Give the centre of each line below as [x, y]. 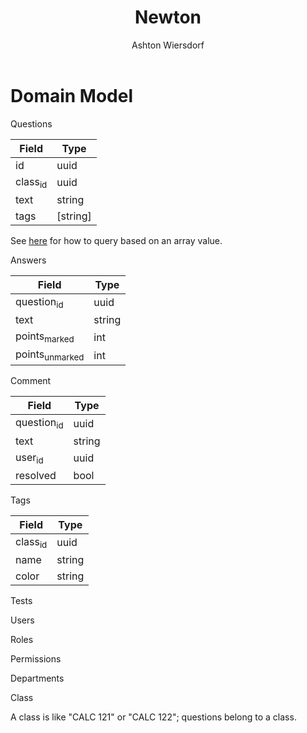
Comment [31, 381]
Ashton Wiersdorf [168, 45]
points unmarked [50, 355]
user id [29, 458]
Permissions [36, 659]
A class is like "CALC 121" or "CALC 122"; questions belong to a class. [153, 717]
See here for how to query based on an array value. [116, 240]
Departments [37, 678]
